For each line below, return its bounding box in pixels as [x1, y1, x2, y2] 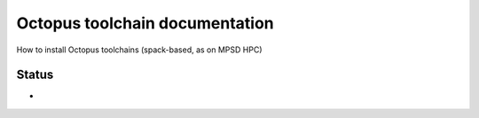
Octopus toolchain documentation [16, 13, 274, 33]
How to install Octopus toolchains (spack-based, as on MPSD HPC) [16, 44, 263, 55]
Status [16, 67, 54, 83]
